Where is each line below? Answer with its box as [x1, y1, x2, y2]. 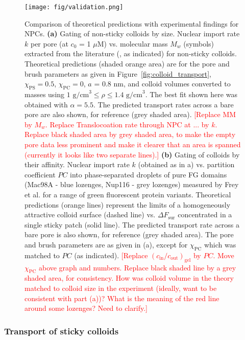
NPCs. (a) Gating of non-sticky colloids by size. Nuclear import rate [24, 28, 240, 39]
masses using [24, 89, 65, 100]
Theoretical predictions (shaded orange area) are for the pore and [24, 58, 230, 69]
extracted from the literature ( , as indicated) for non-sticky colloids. [24, 48, 237, 59]
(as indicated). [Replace [74, 250, 148, 260]
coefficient [24, 169, 56, 179]
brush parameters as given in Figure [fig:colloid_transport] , [24, 68, 211, 79]
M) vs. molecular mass [97, 38, 168, 49]
